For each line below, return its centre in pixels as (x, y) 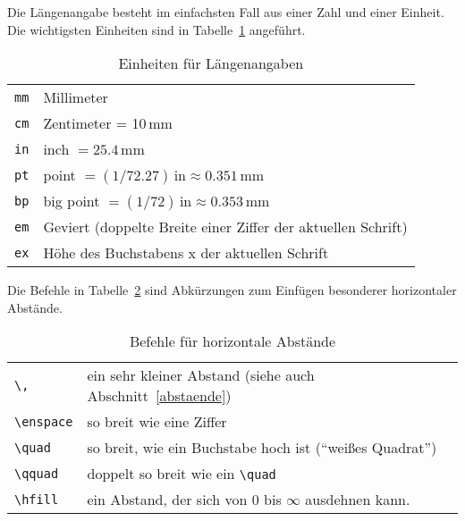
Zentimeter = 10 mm (108, 123)
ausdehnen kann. (358, 500)
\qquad (37, 473)
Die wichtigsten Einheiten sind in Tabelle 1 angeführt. (156, 29)
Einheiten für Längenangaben (211, 63)
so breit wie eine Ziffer (157, 422)
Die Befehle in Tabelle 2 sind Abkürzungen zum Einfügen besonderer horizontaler (232, 290)
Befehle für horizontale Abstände (232, 341)
